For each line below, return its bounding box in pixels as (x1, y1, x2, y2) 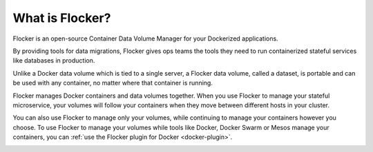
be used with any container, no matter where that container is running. (12, 79, 213, 87)
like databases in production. (12, 56, 95, 65)
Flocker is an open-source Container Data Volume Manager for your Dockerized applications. (12, 34, 279, 43)
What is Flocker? (12, 10, 111, 25)
